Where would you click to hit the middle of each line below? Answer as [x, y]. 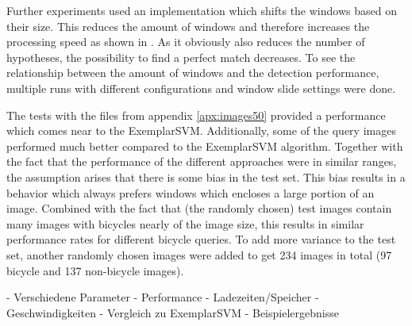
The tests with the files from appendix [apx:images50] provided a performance [196, 115]
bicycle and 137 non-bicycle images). [95, 270]
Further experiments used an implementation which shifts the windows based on [202, 10]
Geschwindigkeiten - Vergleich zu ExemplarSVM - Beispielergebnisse [173, 312]
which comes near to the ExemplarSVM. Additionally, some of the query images [201, 130]
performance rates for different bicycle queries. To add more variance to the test [201, 239]
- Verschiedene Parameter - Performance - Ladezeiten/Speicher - [163, 297]
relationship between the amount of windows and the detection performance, [193, 73]
